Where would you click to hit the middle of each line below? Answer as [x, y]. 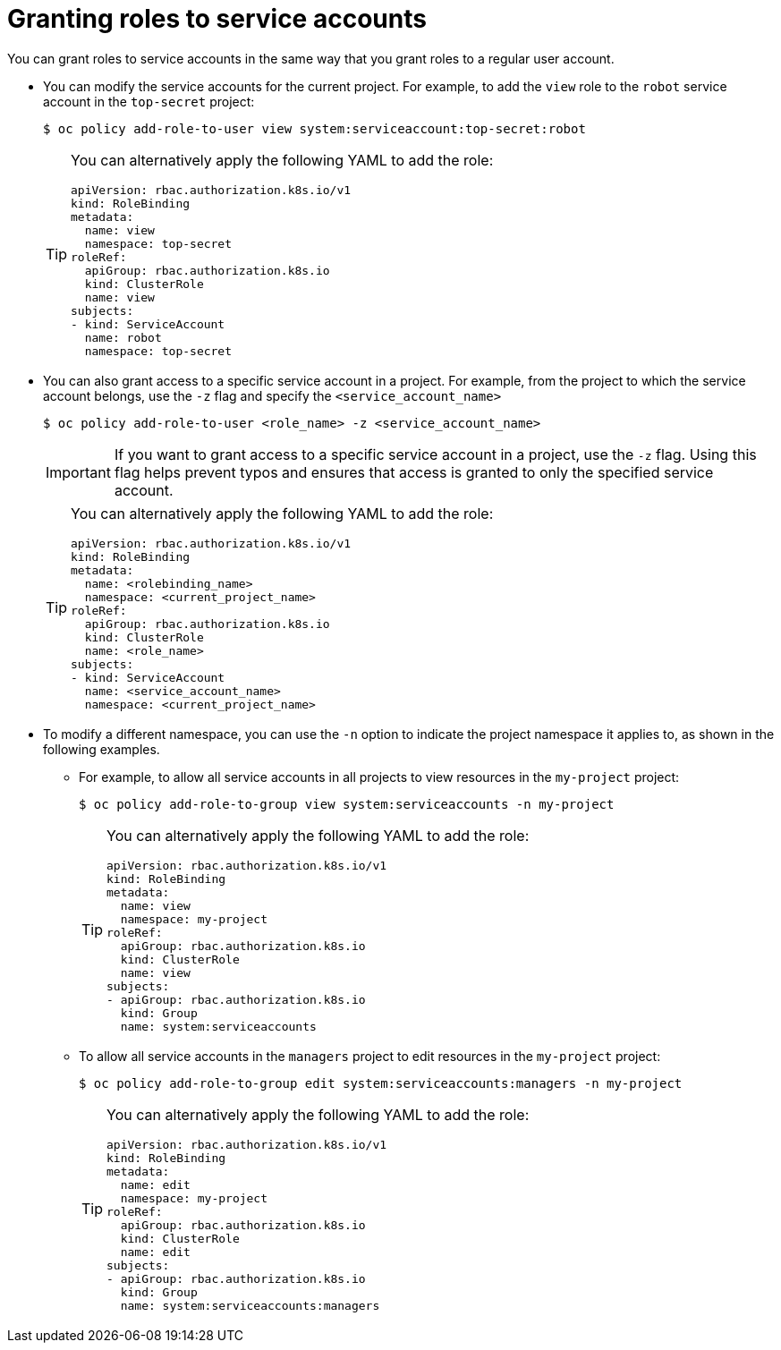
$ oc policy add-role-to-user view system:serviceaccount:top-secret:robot [314, 128]
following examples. [102, 749]
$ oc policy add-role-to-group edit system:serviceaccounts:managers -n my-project [381, 1083]
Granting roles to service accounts [217, 19]
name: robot [123, 337]
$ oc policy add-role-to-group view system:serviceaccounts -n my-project [347, 804]
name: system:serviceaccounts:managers [250, 1305]
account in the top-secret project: [149, 101]
